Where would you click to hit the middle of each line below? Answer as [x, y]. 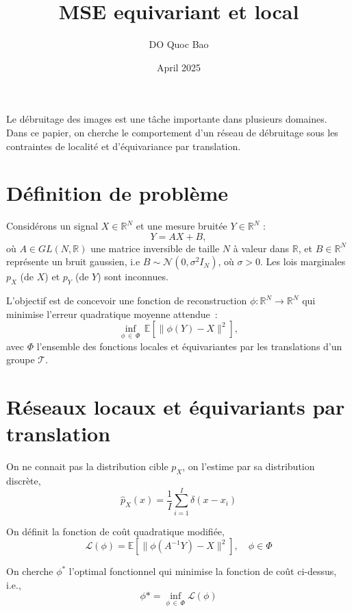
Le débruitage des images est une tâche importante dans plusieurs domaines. [167, 119]
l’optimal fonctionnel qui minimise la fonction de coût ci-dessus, [203, 571]
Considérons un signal [52, 226]
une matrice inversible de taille [155, 248]
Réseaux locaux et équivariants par [176, 406]
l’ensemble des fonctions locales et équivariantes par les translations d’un [189, 346]
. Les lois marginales [303, 261]
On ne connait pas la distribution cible [87, 466]
